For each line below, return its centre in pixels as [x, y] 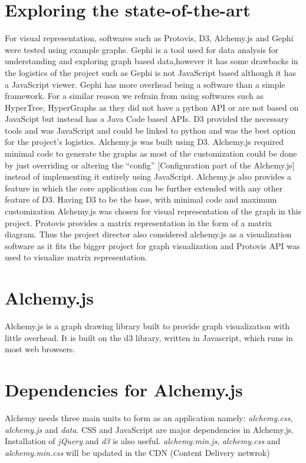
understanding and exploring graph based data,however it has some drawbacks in [152, 61]
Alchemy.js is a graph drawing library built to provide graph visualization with [147, 326]
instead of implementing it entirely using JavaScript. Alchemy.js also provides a [148, 176]
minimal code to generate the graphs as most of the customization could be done [151, 153]
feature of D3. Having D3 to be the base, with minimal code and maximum [141, 199]
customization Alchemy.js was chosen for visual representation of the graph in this [153, 211]
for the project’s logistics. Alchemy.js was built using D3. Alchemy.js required [144, 142]
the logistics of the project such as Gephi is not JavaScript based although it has [151, 72]
